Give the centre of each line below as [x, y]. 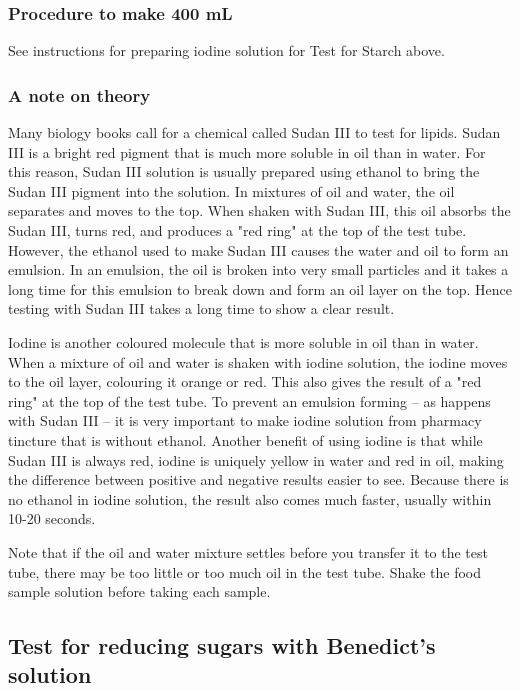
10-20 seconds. [52, 518]
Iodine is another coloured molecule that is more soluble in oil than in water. [243, 341]
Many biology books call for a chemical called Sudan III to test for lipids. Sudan [254, 132]
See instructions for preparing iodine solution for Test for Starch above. [226, 50]
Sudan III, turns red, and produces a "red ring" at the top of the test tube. [237, 230]
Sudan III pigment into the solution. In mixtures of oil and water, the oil [231, 190]
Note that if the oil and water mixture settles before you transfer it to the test [248, 551]
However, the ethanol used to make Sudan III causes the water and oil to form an [258, 249]
